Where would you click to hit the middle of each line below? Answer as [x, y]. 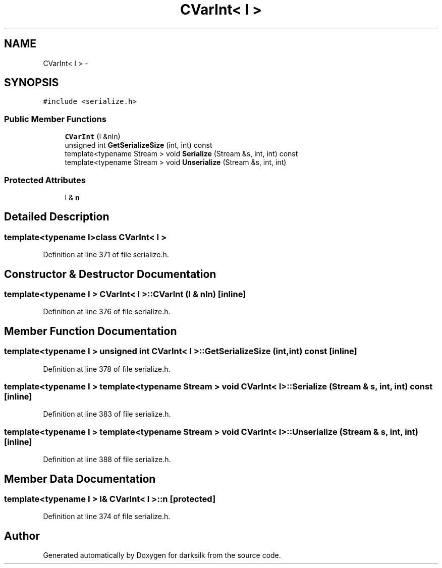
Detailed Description [57, 217]
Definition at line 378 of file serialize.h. [107, 369]
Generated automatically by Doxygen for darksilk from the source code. [162, 555]
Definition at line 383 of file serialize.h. [107, 414]
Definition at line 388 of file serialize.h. [107, 460]
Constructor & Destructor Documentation [110, 274]
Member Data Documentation [80, 479]
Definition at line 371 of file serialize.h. [106, 255]
